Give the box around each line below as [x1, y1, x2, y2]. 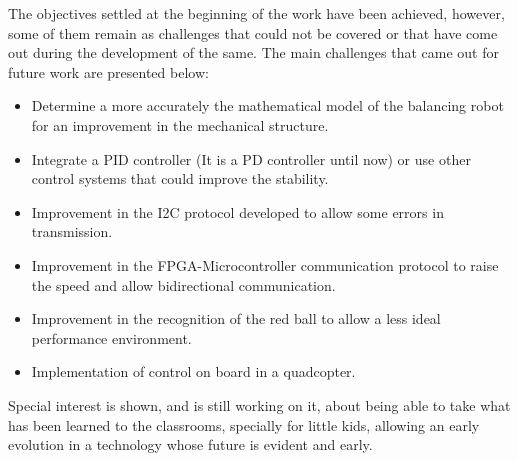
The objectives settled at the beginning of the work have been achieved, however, [8, 3, 505, 23]
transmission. [31, 221, 113, 242]
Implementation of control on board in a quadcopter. [31, 361, 356, 382]
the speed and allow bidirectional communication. [31, 274, 336, 295]
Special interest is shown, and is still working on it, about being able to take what [8, 394, 511, 415]
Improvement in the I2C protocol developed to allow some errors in [31, 201, 444, 222]
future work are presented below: [8, 61, 209, 82]
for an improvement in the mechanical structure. [31, 114, 329, 135]
